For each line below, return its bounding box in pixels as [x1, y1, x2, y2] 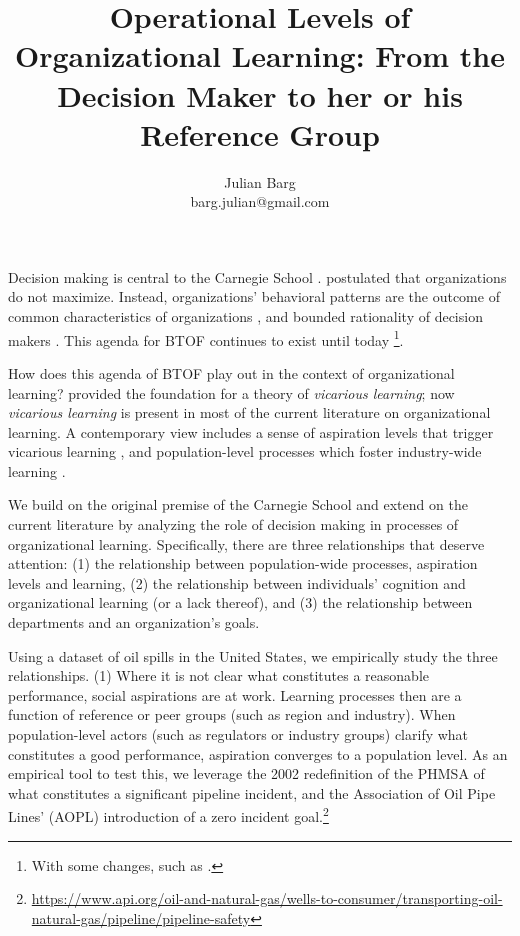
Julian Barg [224, 171, 296, 192]
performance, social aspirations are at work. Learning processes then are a [8, 684, 462, 705]
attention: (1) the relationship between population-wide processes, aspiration [8, 553, 478, 574]
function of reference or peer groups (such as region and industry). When [8, 704, 456, 725]
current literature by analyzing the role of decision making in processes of [8, 514, 459, 535]
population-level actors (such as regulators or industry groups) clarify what [8, 724, 469, 744]
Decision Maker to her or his [57, 74, 463, 115]
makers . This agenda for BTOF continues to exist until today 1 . [8, 326, 404, 350]
